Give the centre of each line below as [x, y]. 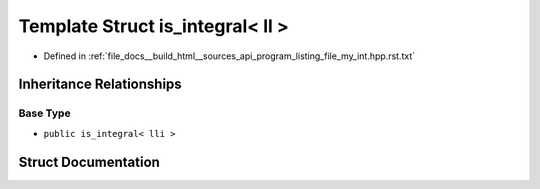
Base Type [44, 113]
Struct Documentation [89, 161]
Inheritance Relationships [100, 84]
